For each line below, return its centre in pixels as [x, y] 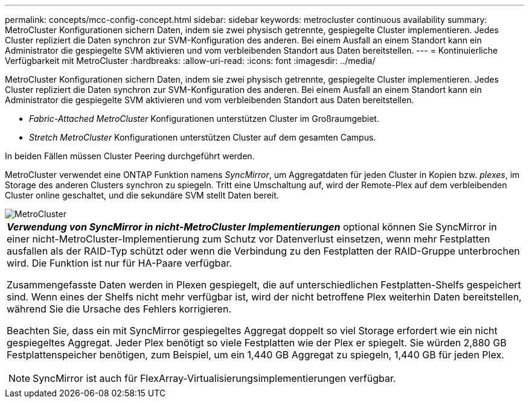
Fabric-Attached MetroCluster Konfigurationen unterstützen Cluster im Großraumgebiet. [204, 119]
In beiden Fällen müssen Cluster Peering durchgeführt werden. [130, 156]
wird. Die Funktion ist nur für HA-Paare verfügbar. [120, 263]
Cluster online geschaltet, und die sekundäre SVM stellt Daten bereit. [142, 195]
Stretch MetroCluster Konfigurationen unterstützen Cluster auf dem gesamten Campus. [203, 137]
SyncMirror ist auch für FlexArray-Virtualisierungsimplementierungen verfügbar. [214, 378]
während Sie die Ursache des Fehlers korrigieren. [119, 309]
